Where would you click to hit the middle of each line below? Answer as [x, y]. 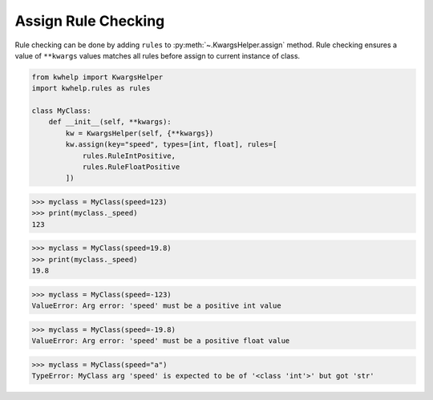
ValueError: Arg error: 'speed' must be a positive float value [161, 341]
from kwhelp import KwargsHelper [97, 77]
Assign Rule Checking [90, 21]
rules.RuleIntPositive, [129, 156]
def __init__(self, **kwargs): [110, 122]
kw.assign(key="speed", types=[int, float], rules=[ [171, 145]
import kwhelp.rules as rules [91, 89]
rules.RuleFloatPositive [131, 167]
